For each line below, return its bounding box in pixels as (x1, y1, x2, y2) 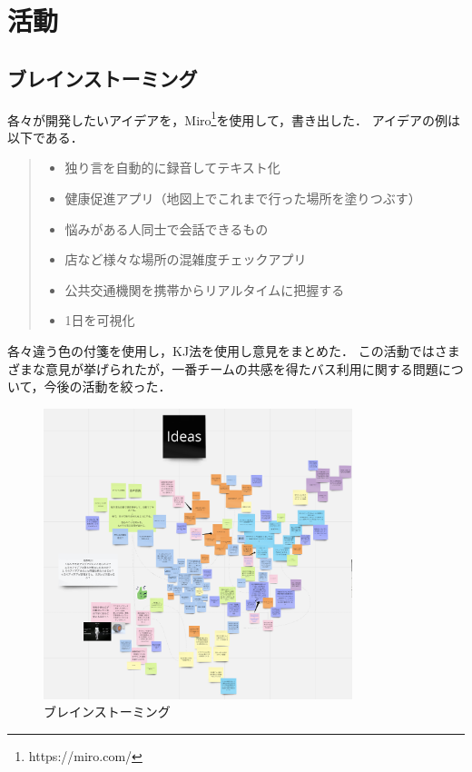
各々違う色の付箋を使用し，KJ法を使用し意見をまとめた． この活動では (7, 341, 435, 360)
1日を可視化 (64, 311, 135, 330)
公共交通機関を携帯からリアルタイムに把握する (64, 280, 345, 299)
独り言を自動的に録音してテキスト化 (64, 158, 280, 177)
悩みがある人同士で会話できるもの (64, 219, 269, 238)
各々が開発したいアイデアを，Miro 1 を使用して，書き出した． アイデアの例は (7, 107, 460, 129)
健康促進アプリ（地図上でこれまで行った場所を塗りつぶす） (64, 189, 421, 208)
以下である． (7, 127, 84, 146)
